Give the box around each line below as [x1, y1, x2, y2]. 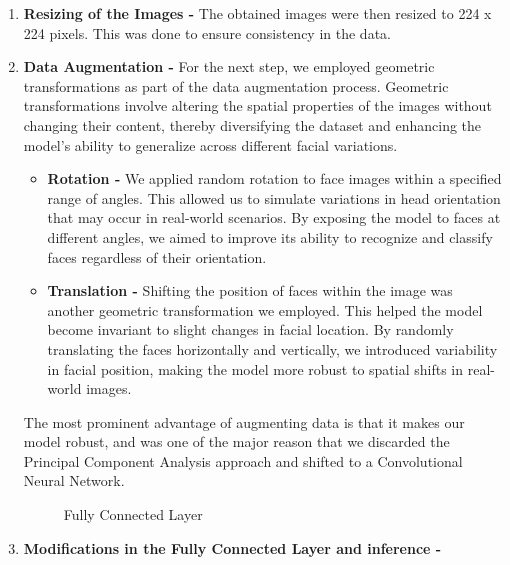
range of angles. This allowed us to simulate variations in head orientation [47, 187, 501, 208]
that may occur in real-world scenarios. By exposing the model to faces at [47, 207, 501, 228]
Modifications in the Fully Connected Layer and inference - [23, 537, 442, 558]
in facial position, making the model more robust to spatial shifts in [47, 358, 464, 379]
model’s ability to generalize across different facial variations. [23, 134, 398, 155]
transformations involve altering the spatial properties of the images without [23, 95, 492, 116]
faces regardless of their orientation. [47, 246, 267, 267]
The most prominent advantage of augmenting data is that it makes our [23, 411, 465, 432]
